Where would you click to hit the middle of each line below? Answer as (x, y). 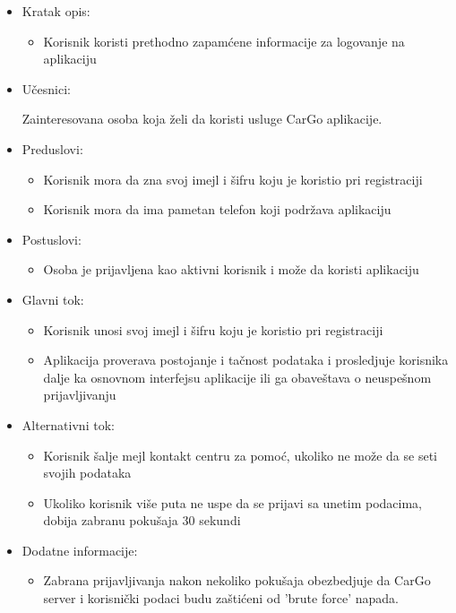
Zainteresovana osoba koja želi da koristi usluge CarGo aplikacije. (202, 119)
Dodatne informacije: (80, 550)
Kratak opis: (56, 11)
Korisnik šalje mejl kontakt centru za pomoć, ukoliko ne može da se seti (240, 455)
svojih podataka (87, 473)
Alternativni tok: (68, 424)
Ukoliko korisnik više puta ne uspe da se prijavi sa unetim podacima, (233, 502)
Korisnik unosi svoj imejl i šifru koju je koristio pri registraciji (213, 329)
